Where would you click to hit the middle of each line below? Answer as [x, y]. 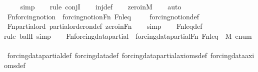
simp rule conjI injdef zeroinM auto [101, 6]
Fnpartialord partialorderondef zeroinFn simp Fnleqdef [105, 26]
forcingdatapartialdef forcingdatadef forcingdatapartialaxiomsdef [107, 55]
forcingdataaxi [232, 55]
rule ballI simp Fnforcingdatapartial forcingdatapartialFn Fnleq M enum [128, 36]
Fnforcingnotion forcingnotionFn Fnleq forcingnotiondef [103, 16]
